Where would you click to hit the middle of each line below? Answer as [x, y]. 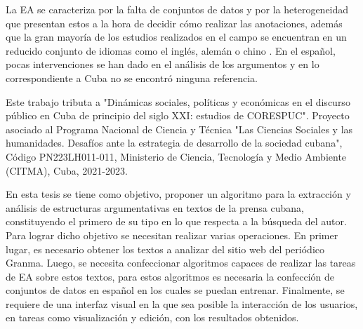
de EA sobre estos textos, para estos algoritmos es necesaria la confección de [170, 276]
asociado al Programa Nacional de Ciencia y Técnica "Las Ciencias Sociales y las [179, 129]
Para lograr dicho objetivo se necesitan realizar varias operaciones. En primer [172, 235]
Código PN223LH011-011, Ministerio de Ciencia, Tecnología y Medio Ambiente [176, 156]
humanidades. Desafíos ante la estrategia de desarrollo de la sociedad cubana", [174, 143]
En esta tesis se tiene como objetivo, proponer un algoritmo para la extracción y [178, 194]
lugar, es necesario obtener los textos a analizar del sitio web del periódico [165, 249]
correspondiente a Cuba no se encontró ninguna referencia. [132, 78]
